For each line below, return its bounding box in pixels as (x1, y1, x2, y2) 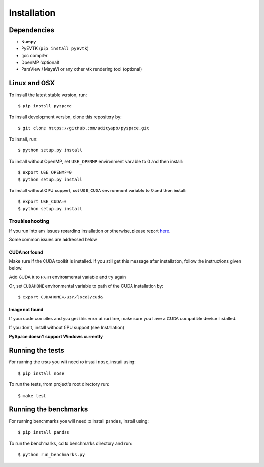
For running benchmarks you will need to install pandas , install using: (9, 418, 149, 424)
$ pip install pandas (18, 429, 69, 435)
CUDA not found (9, 249, 43, 255)
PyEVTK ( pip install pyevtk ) (21, 45, 89, 51)
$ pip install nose (18, 370, 65, 376)
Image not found (9, 307, 44, 313)
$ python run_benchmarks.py (18, 452, 85, 457)
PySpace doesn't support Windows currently (9, 334, 103, 340)
